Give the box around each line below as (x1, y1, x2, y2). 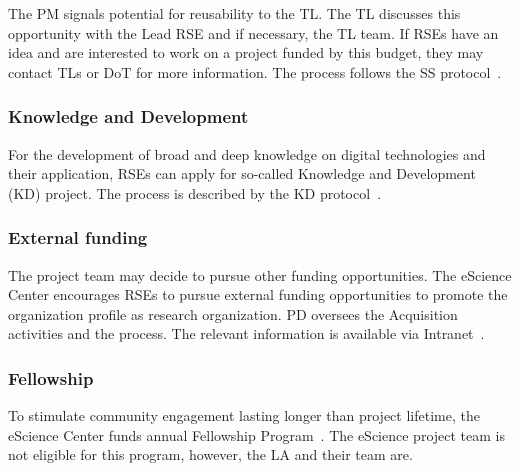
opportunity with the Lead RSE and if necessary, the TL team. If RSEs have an (8, 22, 499, 43)
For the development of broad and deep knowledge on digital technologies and (8, 143, 486, 164)
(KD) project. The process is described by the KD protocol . (8, 182, 382, 203)
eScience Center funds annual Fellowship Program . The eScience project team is (8, 424, 505, 445)
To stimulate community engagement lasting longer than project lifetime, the (8, 405, 480, 426)
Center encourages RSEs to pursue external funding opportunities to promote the (8, 284, 508, 305)
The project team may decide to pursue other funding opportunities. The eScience (8, 264, 512, 285)
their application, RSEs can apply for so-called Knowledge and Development (8, 163, 476, 184)
